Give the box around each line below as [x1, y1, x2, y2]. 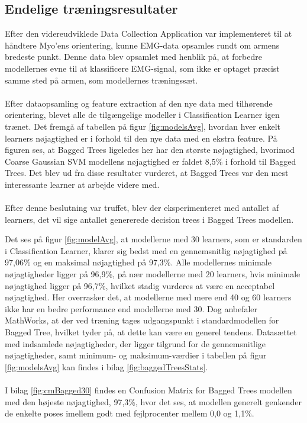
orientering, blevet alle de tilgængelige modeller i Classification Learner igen [5, 108, 280, 121]
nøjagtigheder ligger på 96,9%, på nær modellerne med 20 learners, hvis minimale [5, 268, 300, 280]
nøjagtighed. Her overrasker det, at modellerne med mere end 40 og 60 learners [5, 291, 292, 303]
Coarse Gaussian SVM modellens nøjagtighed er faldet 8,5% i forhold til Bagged [5, 155, 296, 167]
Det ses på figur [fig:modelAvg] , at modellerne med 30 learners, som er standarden [5, 233, 302, 245]
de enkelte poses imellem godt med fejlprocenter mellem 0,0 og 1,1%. [5, 407, 254, 419]
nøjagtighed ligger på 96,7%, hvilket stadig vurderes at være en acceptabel [5, 279, 275, 291]
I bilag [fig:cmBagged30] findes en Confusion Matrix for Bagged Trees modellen [5, 384, 292, 396]
